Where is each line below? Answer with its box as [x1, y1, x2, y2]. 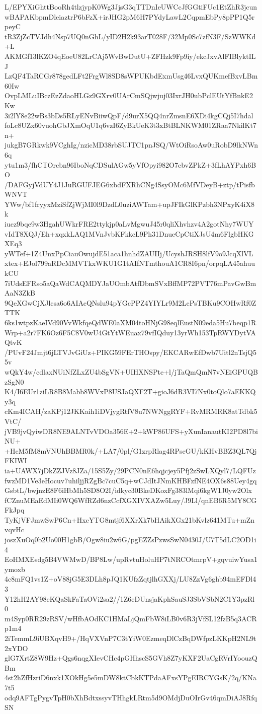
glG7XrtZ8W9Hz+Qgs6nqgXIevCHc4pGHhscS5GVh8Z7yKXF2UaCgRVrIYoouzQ [5, 653, 257, 663]
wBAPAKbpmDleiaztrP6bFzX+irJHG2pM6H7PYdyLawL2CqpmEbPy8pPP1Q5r [5, 11, 255, 22]
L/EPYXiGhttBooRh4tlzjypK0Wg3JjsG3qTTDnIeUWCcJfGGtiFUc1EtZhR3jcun [5, 2, 257, 12]
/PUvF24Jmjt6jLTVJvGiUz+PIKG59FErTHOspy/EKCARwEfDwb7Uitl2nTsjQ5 [5, 346, 256, 357]
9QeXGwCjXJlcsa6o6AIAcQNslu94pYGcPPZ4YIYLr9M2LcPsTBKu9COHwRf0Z [5, 297, 256, 308]
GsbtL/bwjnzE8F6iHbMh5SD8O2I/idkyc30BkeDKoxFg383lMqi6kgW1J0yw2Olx [5, 485, 252, 495]
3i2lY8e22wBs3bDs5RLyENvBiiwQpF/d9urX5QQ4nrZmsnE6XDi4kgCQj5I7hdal [5, 110, 253, 120]
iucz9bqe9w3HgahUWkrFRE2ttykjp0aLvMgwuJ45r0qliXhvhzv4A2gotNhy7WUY [5, 219, 254, 229]
